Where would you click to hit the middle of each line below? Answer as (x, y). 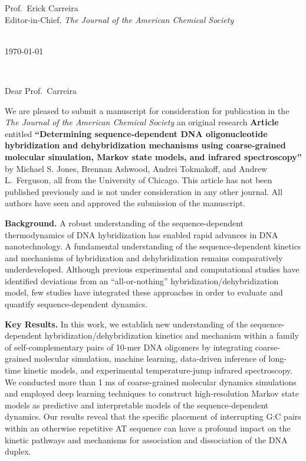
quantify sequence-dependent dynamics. (76, 304)
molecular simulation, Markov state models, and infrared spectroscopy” (153, 156)
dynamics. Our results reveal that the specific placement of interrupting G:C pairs (153, 416)
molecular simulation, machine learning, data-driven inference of (150, 358)
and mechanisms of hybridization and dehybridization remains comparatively (144, 257)
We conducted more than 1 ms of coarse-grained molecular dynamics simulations (151, 382)
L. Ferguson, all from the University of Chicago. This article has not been (139, 180)
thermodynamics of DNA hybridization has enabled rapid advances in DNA (142, 234)
